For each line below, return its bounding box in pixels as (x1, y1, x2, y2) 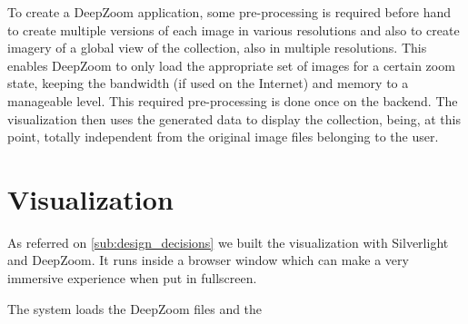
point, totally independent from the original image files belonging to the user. (7, 127, 439, 146)
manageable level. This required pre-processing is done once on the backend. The (7, 91, 458, 110)
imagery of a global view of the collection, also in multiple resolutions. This (7, 38, 427, 57)
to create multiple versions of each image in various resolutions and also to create (7, 20, 460, 39)
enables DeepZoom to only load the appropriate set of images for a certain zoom (7, 55, 455, 74)
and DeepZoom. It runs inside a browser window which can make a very (7, 250, 409, 270)
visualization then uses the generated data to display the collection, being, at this (7, 109, 461, 128)
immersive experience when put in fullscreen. (7, 269, 257, 288)
